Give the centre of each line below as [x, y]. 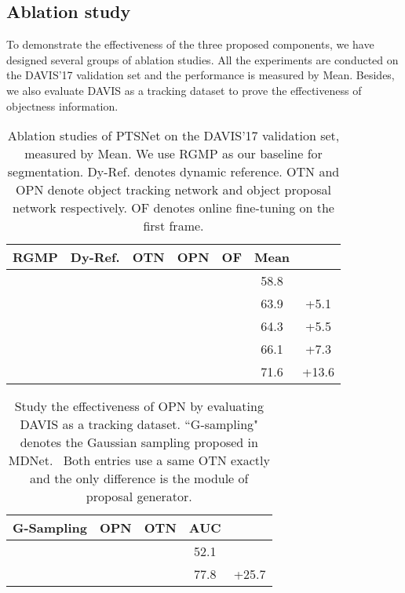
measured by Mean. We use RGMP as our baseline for [173, 154]
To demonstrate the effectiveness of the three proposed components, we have [190, 44]
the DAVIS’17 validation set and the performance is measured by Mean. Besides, [201, 75]
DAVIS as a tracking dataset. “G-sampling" [139, 424]
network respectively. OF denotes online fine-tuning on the [173, 208]
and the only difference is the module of [139, 478]
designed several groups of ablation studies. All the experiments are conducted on [202, 59]
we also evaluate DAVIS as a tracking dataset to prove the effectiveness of [184, 90]
